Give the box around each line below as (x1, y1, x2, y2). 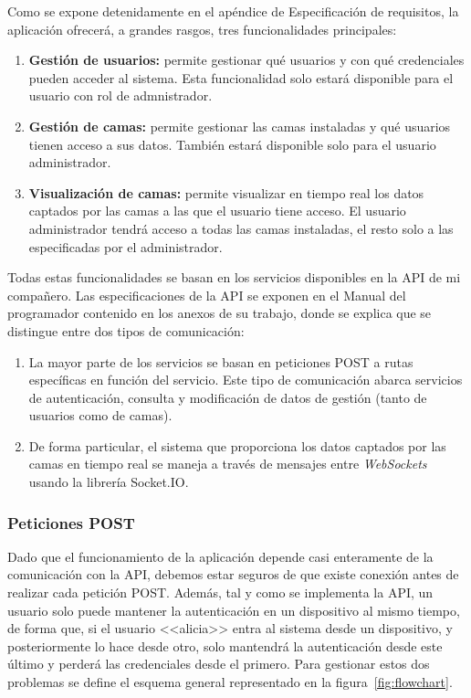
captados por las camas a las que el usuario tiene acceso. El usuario (28, 201, 406, 220)
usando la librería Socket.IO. (28, 472, 189, 492)
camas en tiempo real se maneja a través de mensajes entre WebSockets (28, 454, 427, 473)
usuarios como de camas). (28, 406, 173, 425)
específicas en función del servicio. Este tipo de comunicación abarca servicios (28, 370, 463, 389)
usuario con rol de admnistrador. (28, 86, 213, 105)
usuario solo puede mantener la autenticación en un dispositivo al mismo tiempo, (7, 600, 460, 619)
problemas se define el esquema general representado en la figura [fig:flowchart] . (7, 672, 453, 692)
